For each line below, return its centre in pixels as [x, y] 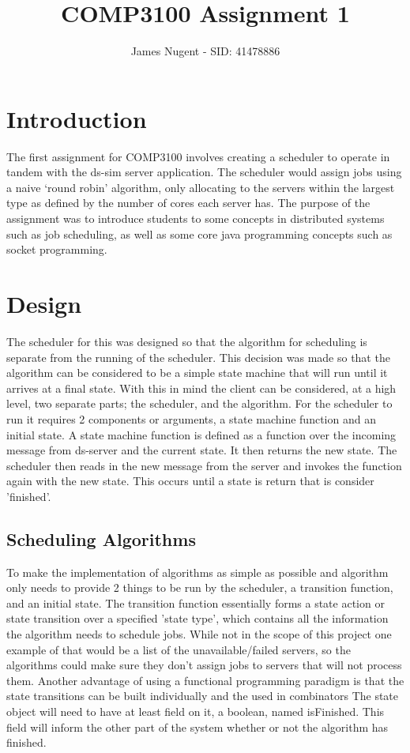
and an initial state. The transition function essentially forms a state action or [196, 602]
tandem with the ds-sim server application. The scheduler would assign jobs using [204, 172]
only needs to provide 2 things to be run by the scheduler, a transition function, [200, 587]
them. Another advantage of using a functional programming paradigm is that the [205, 680]
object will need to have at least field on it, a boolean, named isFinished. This [196, 712]
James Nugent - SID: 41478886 [205, 51]
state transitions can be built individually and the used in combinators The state [203, 696]
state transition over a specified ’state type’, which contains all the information [197, 618]
